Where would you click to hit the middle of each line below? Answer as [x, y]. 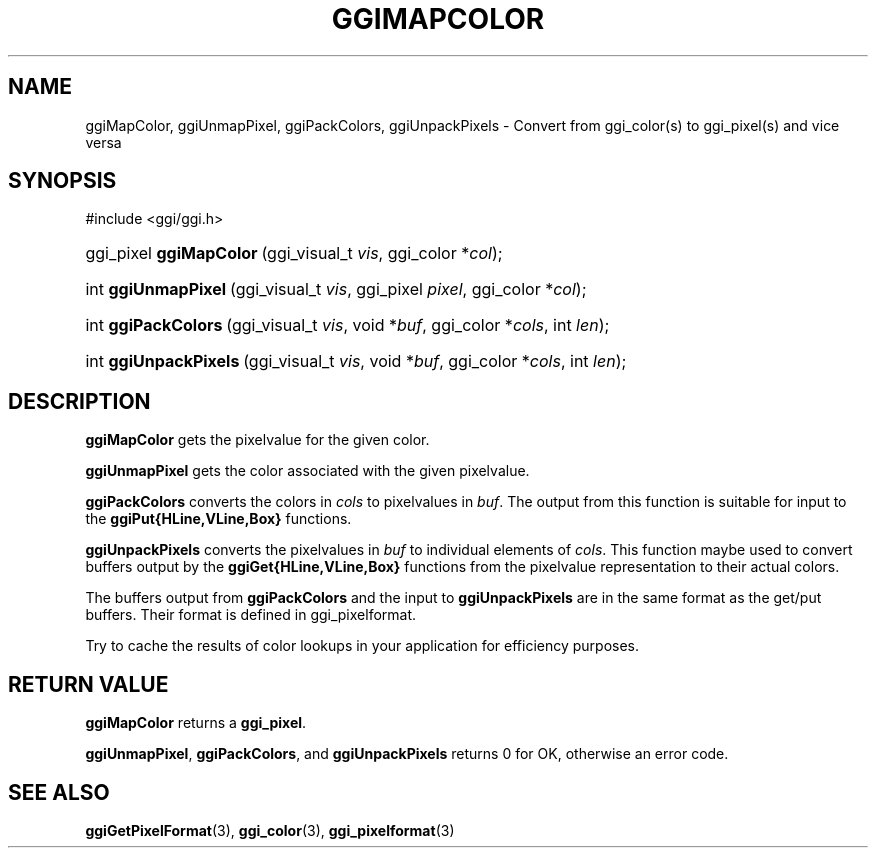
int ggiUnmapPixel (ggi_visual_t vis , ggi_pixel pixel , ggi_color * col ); [336, 289]
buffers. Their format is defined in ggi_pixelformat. [251, 615]
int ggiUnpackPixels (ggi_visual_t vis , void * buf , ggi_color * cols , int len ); [356, 361]
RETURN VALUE [88, 684]
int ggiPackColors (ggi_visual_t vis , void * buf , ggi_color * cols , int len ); [347, 325]
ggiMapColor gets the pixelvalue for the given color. [257, 440]
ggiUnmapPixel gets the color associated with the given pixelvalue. [307, 471]
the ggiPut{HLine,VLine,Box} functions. [218, 519]
